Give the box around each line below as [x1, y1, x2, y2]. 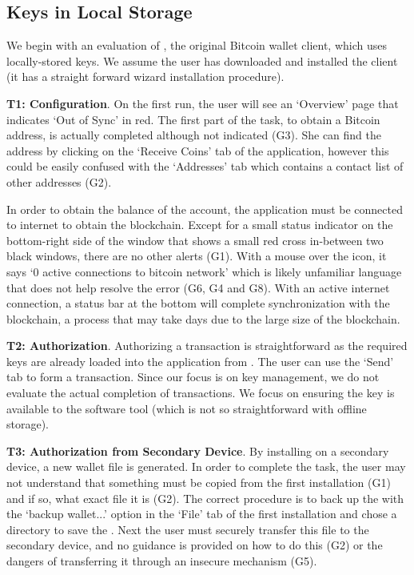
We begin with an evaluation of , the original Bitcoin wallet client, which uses [6, 37, 387, 54]
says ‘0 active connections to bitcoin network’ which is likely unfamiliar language [6, 263, 402, 279]
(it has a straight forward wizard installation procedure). [6, 68, 285, 85]
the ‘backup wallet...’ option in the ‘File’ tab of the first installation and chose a [6, 505, 397, 522]
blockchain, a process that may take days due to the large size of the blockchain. [6, 310, 400, 327]
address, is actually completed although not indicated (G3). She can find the [6, 127, 382, 143]
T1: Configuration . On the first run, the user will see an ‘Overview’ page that [6, 94, 399, 111]
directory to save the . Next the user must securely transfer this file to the [6, 521, 369, 537]
